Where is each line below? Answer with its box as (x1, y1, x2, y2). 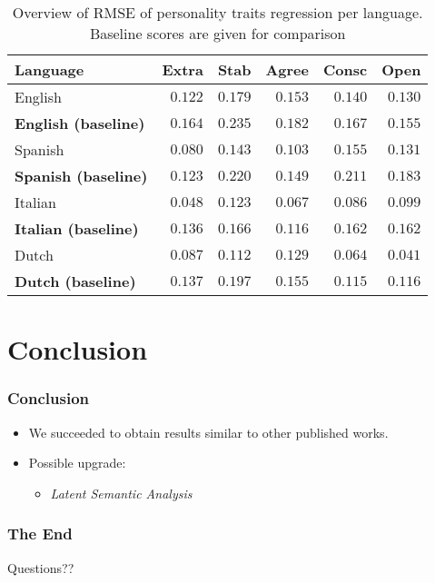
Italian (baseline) (15, 218, 139, 239)
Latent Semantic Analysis (50, 483, 193, 502)
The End (7, 522, 73, 545)
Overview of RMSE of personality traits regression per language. (12, 2, 423, 23)
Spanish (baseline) (15, 165, 148, 186)
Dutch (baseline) (15, 271, 136, 291)
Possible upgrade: (28, 453, 126, 472)
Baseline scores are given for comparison (89, 23, 346, 44)
